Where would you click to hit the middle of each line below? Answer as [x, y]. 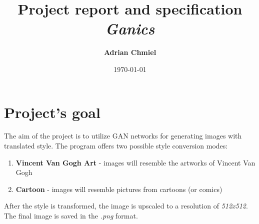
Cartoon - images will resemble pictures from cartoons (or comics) [119, 189]
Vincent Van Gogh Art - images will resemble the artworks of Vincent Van [135, 162]
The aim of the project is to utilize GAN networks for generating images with [123, 136]
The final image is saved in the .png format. [71, 215]
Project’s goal [52, 112]
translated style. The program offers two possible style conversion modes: [116, 146]
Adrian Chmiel [130, 52]
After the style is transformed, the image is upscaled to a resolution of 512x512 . [126, 206]
